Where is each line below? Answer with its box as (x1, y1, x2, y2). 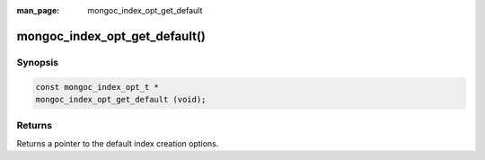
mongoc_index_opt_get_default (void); (35, 94, 207, 104)
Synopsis (16, 56, 58, 68)
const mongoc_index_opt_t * (35, 82, 159, 92)
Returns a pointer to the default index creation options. (16, 138, 219, 148)
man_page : (16, 5, 60, 15)
